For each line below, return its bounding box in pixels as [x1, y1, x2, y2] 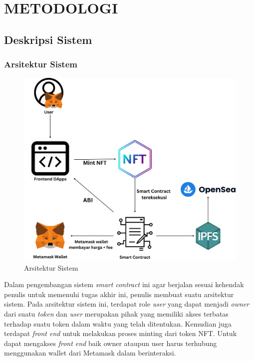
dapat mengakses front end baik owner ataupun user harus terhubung [4, 338, 217, 348]
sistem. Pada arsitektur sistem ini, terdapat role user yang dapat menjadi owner [4, 299, 250, 309]
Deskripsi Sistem [4, 31, 92, 47]
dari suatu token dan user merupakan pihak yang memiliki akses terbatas [4, 308, 229, 319]
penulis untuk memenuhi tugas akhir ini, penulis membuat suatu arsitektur [4, 289, 234, 299]
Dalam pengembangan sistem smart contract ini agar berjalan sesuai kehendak [4, 279, 244, 290]
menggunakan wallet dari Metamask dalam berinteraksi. [4, 348, 176, 358]
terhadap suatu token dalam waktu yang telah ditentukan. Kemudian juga [4, 318, 232, 329]
